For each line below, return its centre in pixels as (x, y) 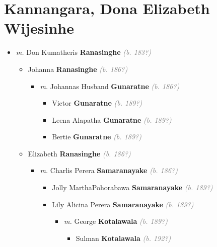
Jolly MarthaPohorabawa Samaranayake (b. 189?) (132, 187)
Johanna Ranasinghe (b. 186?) (78, 69)
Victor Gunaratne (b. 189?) (97, 103)
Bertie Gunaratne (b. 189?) (97, 137)
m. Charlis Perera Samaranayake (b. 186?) (109, 170)
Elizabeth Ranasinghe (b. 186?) (79, 153)
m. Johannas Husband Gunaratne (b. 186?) (110, 86)
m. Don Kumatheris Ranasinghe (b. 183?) (84, 52)
